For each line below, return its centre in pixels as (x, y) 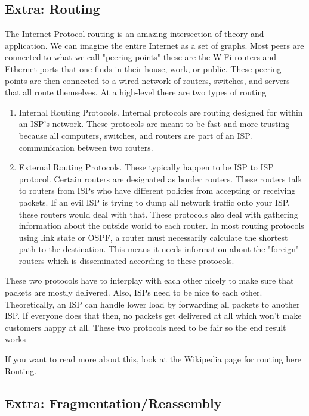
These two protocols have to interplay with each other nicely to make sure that (149, 280)
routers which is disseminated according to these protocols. (126, 260)
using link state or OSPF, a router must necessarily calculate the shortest (153, 237)
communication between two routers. (86, 147)
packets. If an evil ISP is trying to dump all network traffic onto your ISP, (154, 202)
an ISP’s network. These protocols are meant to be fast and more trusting (154, 124)
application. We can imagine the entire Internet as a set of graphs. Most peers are (154, 45)
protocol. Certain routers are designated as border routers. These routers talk (160, 178)
